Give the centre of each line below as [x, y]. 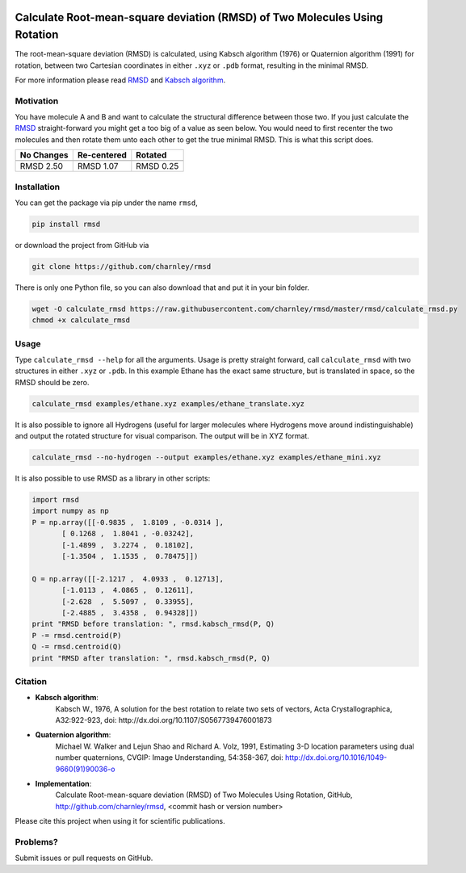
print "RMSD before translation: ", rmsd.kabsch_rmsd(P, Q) [153, 624]
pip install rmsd [66, 224]
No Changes [44, 155]
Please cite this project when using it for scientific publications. [120, 821]
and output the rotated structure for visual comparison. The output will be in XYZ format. [162, 436]
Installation [38, 187]
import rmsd [56, 500]
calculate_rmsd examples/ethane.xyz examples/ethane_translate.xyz [168, 403]
